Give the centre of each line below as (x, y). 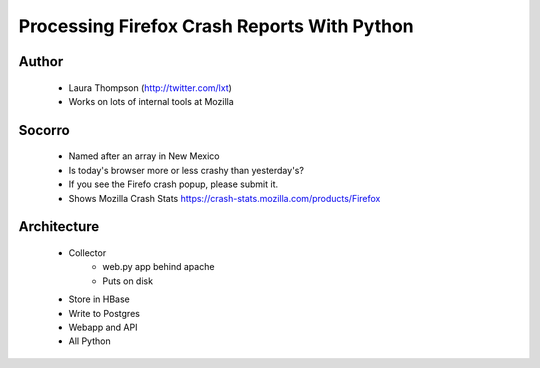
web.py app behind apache (158, 267)
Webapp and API (103, 327)
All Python (89, 341)
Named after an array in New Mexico (144, 156)
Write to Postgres (104, 313)
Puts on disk (128, 281)
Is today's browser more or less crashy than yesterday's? (186, 170)
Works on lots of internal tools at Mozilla (151, 101)
